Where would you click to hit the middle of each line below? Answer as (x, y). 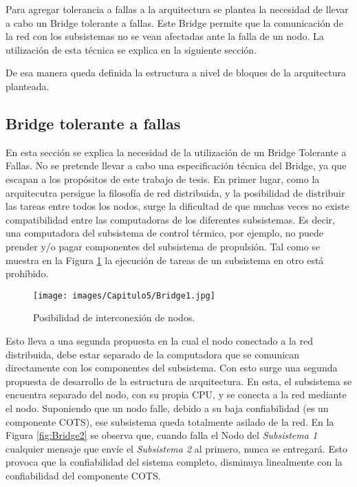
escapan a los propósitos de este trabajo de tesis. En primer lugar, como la (163, 178)
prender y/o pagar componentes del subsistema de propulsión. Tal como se (163, 246)
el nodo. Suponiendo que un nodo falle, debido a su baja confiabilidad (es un (167, 408)
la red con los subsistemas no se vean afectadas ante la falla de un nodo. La (165, 36)
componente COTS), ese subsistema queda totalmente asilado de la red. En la (170, 421)
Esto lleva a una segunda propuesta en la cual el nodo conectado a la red (159, 340)
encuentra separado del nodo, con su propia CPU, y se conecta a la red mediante (176, 394)
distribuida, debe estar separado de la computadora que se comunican (153, 354)
